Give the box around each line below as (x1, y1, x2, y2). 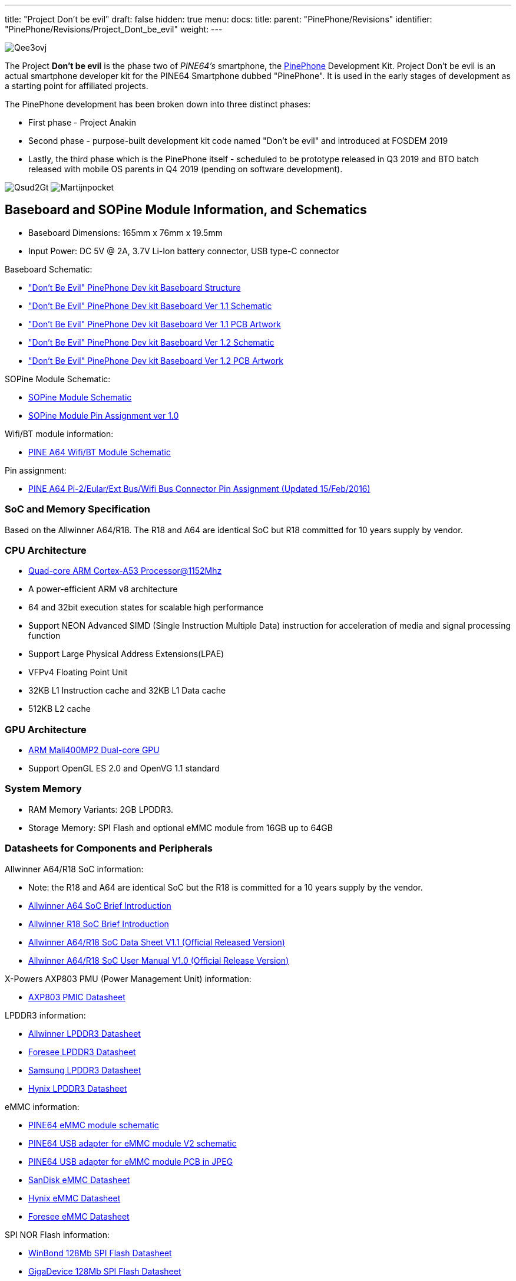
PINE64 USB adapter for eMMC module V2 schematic (28, 1138, 237, 1148)
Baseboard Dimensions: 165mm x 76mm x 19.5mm (28, 227, 223, 238)
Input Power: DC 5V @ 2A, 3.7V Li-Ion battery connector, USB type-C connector (28, 245, 339, 256)
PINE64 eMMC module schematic (28, 1119, 159, 1130)
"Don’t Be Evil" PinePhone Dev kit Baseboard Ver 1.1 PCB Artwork (28, 318, 281, 329)
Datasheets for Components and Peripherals (5, 842, 213, 855)
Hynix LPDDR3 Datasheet (28, 1083, 127, 1093)
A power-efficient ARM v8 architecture (28, 584, 178, 594)
